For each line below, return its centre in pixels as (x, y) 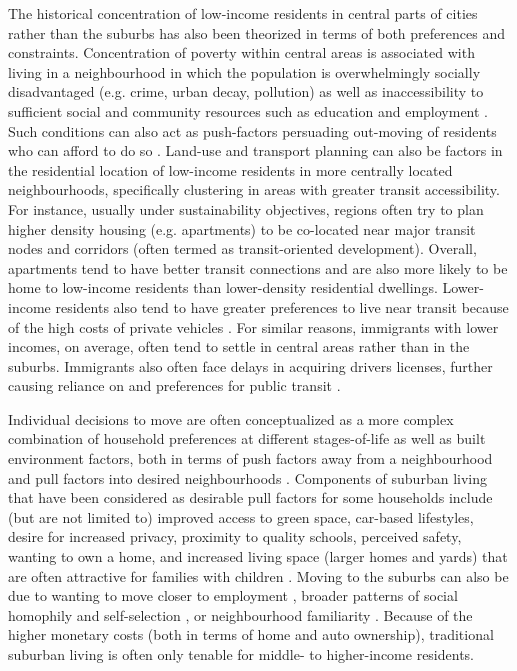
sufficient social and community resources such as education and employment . (248, 110)
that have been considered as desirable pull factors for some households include (250, 497)
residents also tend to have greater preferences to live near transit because (282, 306)
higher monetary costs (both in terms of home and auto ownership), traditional (251, 634)
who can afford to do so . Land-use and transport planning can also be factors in (255, 150)
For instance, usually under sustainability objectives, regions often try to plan (246, 208)
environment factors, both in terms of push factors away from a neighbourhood (250, 458)
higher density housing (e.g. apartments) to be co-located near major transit (242, 228)
